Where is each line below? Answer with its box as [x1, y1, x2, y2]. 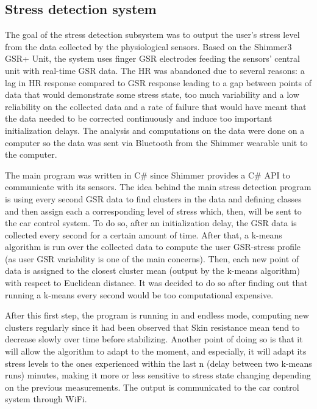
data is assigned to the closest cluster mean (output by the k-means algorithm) [5, 264, 300, 277]
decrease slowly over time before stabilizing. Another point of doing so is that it [5, 333, 303, 345]
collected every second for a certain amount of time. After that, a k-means [5, 228, 282, 241]
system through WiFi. [5, 392, 87, 405]
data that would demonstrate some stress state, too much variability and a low [5, 88, 299, 101]
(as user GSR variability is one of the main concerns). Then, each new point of [5, 252, 299, 265]
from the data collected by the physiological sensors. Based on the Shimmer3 [5, 40, 292, 53]
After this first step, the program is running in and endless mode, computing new [5, 309, 309, 322]
